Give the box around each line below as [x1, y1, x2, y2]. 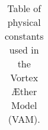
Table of [7, 1, 41, 15]
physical [7, 15, 41, 29]
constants [5, 29, 44, 43]
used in [9, 43, 39, 57]
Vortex [10, 70, 39, 84]
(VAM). [8, 112, 40, 126]
